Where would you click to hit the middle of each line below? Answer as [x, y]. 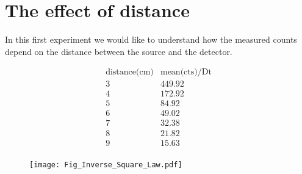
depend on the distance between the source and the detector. [119, 51]
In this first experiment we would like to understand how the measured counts [151, 39]
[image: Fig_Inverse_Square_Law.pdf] [106, 165]
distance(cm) [130, 72]
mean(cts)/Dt [186, 72]
